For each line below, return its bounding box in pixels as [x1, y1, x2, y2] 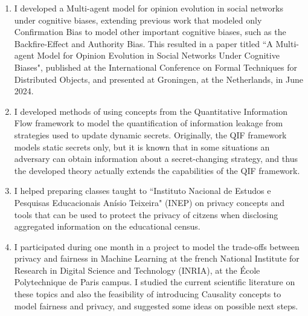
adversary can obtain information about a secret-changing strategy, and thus [14, 152, 298, 165]
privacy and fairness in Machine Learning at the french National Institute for [14, 252, 300, 265]
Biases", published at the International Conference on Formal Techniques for [14, 60, 297, 73]
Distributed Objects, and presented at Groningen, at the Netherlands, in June [14, 73, 303, 85]
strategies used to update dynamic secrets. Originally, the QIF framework [14, 128, 287, 141]
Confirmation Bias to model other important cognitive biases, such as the [14, 25, 286, 38]
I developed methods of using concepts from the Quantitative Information [14, 105, 288, 117]
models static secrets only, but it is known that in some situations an [14, 140, 270, 153]
